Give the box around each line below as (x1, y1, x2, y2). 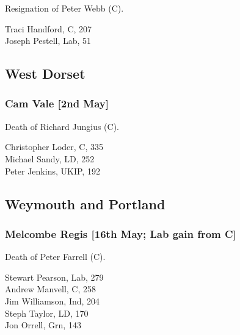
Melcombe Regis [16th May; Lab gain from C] (5, 226, 236, 241)
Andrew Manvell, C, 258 (5, 283, 96, 295)
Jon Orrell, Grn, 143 (5, 319, 81, 331)
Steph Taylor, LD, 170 (5, 306, 89, 319)
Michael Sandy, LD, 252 (5, 152, 95, 165)
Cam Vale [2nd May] (5, 96, 109, 111)
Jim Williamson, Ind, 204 (5, 294, 100, 307)
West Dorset (5, 64, 85, 83)
